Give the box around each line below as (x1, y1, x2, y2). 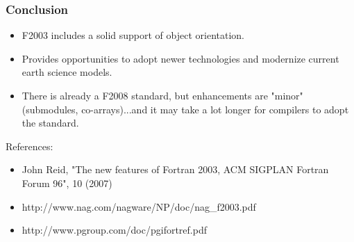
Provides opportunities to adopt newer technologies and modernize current (22, 51, 339, 65)
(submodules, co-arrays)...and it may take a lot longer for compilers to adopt (22, 102, 349, 116)
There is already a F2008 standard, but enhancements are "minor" (22, 88, 303, 102)
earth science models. (22, 65, 112, 79)
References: (6, 138, 53, 153)
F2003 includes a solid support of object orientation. (22, 28, 245, 42)
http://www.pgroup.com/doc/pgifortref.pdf (22, 223, 207, 237)
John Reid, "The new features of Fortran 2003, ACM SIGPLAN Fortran (22, 162, 329, 177)
